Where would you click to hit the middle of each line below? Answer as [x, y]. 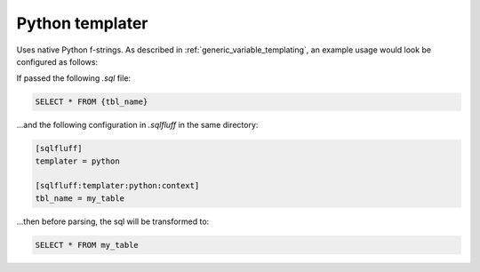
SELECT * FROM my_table [87, 245]
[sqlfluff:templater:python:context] [117, 186]
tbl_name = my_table [80, 198]
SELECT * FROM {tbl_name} [92, 102]
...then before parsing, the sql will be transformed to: [113, 221]
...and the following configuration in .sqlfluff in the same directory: [137, 125]
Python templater [82, 23]
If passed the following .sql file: [74, 78]
